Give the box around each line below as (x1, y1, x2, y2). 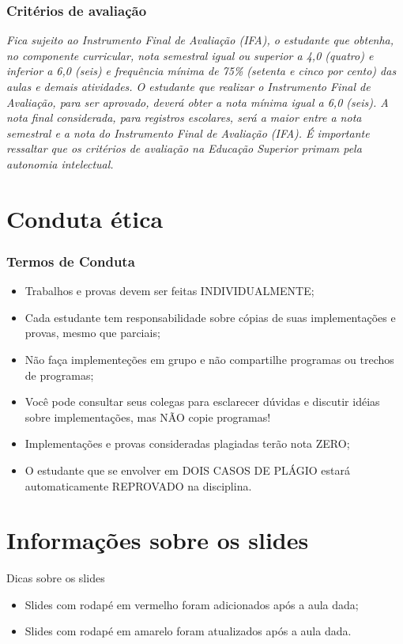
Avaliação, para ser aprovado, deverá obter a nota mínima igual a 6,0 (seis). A (6, 93, 389, 110)
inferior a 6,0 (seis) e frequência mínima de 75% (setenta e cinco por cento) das (6, 63, 397, 79)
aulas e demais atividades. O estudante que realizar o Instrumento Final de (6, 78, 371, 94)
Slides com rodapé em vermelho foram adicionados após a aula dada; (24, 596, 359, 612)
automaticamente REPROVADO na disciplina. (24, 477, 252, 494)
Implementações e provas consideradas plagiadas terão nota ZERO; (24, 435, 350, 452)
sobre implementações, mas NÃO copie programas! (24, 408, 271, 425)
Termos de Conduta (6, 251, 135, 271)
